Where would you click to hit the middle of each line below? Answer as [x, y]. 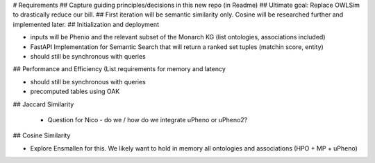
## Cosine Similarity [42, 135]
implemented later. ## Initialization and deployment [86, 24]
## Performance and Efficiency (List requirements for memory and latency [119, 69]
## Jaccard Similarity [43, 104]
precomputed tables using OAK [75, 92]
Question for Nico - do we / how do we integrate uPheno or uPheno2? [148, 119]
